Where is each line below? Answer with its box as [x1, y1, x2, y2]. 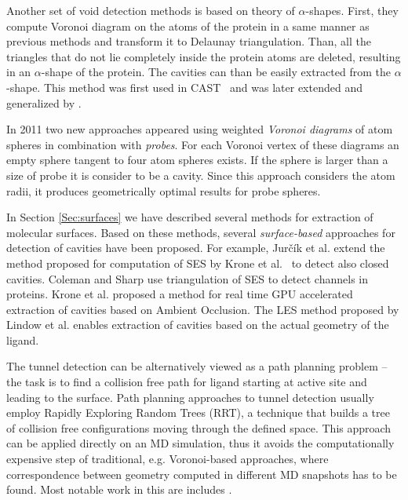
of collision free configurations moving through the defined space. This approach [6, 419, 392, 436]
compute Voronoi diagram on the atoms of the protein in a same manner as [6, 17, 370, 34]
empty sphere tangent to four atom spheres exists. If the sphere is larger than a [6, 151, 388, 168]
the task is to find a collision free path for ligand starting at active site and [6, 374, 367, 390]
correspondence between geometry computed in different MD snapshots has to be [6, 465, 397, 482]
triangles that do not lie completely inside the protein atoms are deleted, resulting [6, 48, 401, 64]
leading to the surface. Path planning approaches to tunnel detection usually [6, 389, 374, 405]
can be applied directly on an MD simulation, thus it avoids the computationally [6, 435, 395, 451]
